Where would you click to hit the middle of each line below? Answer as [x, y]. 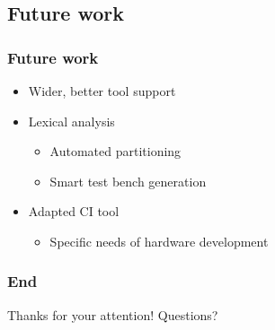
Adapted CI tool [74, 211]
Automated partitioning [115, 151]
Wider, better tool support [102, 91]
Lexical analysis [71, 121]
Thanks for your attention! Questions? [113, 314]
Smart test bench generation [128, 181]
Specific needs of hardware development [159, 241]
